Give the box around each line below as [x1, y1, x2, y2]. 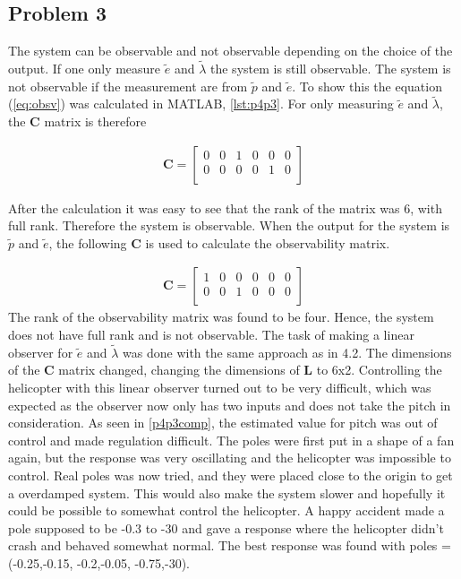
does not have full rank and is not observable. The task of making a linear [8, 325, 414, 344]
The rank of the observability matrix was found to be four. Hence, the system [8, 307, 434, 326]
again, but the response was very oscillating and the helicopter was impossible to [8, 448, 451, 467]
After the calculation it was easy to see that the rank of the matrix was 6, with [8, 198, 442, 217]
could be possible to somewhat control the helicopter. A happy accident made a [8, 501, 445, 520]
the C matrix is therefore [8, 112, 147, 131]
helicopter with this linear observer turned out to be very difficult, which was [8, 378, 431, 397]
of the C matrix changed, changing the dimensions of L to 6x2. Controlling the [8, 360, 442, 379]
